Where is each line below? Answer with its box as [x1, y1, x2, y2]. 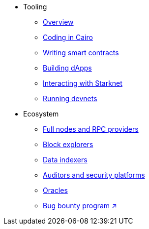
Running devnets [43, 94, 97, 103]
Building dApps [43, 64, 92, 72]
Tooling [23, 2, 47, 11]
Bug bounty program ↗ [43, 201, 117, 210]
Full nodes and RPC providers [43, 125, 139, 133]
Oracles [43, 186, 68, 194]
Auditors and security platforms [43, 171, 145, 179]
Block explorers [43, 140, 93, 149]
